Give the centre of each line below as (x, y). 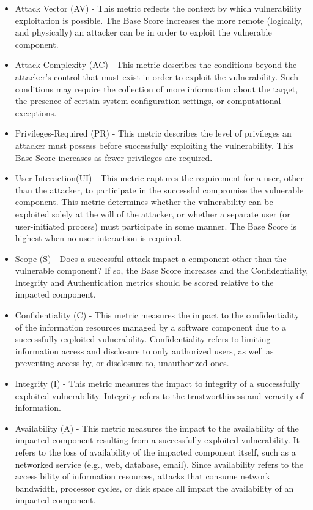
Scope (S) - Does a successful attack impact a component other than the (151, 258)
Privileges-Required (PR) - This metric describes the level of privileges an (153, 133)
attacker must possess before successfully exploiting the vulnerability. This (154, 145)
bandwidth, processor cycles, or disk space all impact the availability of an (154, 488)
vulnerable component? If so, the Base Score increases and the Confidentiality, (162, 270)
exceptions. (36, 112)
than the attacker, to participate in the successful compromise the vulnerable (159, 189)
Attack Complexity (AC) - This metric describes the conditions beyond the (156, 65)
